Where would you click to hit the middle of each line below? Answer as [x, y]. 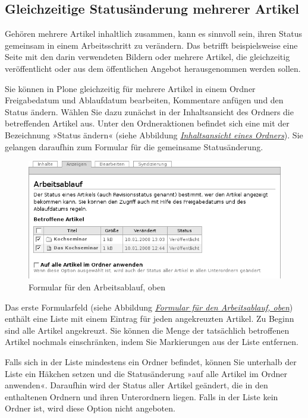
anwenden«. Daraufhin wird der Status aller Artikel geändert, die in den [136, 385]
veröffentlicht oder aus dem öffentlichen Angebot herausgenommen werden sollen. [153, 68]
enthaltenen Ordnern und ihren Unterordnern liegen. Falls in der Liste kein [142, 396]
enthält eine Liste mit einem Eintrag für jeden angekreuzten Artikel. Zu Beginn [150, 319]
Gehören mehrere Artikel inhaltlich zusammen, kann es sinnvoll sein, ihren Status [154, 34]
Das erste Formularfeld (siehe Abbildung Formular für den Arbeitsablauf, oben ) [149, 307]
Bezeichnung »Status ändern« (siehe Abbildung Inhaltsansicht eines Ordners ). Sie [154, 134]
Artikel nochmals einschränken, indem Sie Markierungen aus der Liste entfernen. [152, 342]
